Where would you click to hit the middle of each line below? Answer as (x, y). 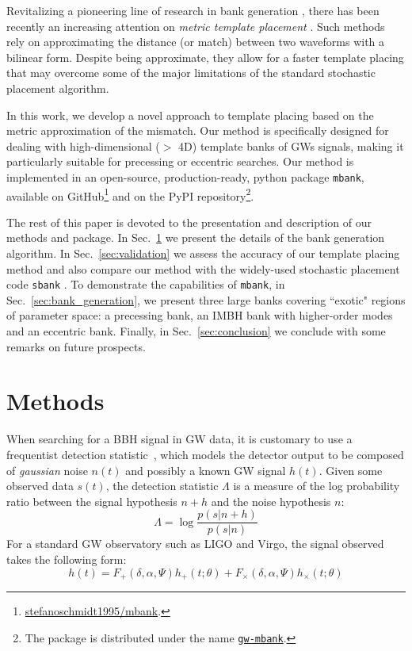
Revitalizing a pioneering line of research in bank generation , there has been (193, 10)
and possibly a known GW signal (206, 470)
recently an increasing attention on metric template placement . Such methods (196, 26)
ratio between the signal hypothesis (92, 501)
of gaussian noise (47, 470)
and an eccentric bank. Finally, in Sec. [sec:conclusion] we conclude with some (196, 331)
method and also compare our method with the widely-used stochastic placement (203, 268)
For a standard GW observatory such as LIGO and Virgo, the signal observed (195, 544)
